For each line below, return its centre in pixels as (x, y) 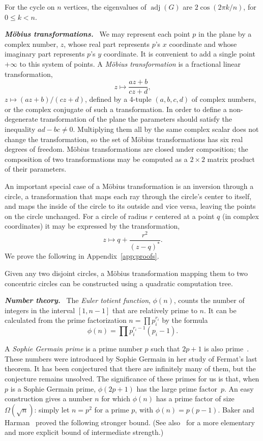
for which (116, 398)
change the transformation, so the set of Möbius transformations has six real (124, 139)
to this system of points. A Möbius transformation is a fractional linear (130, 63)
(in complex (240, 216)
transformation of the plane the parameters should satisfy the (136, 119)
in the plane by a (225, 34)
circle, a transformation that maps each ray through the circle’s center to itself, (128, 196)
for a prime (112, 409)
